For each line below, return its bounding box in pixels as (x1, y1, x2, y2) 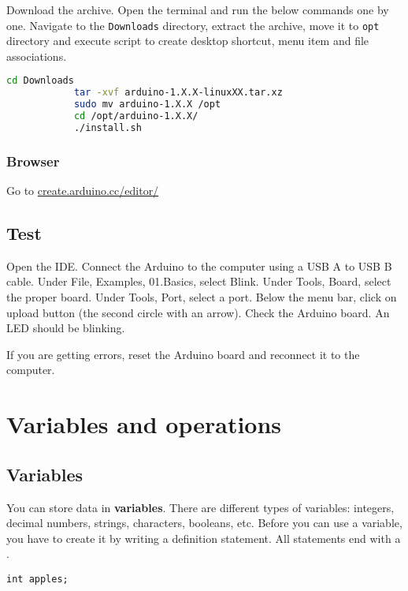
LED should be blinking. (6, 320, 125, 336)
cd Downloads (6, 75, 74, 87)
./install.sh (73, 122, 142, 133)
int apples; (6, 573, 69, 585)
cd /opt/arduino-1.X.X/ (73, 110, 198, 122)
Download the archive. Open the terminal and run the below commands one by (6, 2, 389, 17)
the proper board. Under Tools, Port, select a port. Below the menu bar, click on (6, 289, 397, 305)
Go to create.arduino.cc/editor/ (6, 182, 159, 199)
